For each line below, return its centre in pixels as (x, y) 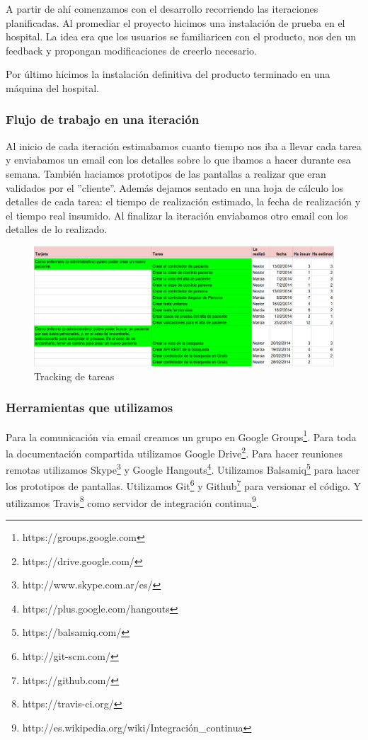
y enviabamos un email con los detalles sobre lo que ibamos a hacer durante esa (178, 160)
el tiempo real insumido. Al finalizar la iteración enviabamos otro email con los (177, 215)
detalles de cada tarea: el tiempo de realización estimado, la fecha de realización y (183, 201)
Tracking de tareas (74, 376)
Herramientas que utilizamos (90, 408)
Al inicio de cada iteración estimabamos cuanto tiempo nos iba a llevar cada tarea (184, 146)
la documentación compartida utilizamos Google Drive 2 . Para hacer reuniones (174, 452)
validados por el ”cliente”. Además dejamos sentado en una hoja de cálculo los (175, 187)
